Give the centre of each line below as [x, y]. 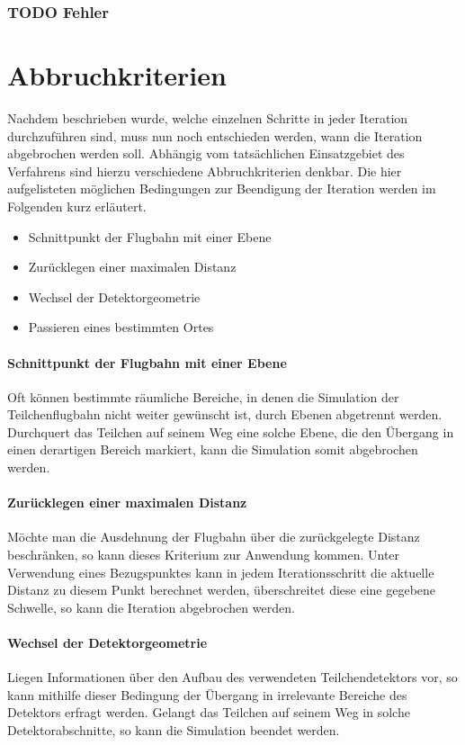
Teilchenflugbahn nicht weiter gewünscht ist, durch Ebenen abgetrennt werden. [225, 414]
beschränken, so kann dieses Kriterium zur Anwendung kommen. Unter [204, 555]
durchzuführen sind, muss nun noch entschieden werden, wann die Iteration [215, 135]
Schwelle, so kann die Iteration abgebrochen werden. [151, 607]
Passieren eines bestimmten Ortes [121, 327]
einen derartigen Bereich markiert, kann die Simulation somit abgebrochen [213, 449]
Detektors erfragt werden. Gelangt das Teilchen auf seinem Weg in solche [209, 712]
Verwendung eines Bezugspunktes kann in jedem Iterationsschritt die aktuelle [221, 572]
